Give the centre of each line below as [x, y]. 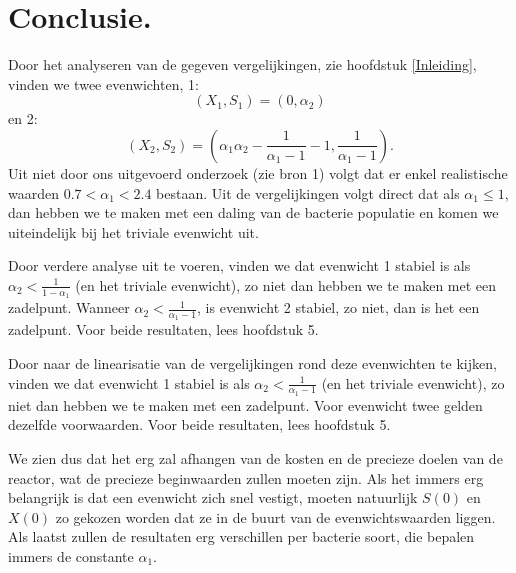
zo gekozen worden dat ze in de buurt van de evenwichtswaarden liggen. [275, 516]
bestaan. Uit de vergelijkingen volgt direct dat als [308, 192]
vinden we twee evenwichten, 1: [103, 83]
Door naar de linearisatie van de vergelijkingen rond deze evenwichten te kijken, [252, 362]
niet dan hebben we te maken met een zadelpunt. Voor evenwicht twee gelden [245, 404]
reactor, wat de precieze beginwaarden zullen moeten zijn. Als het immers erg [246, 477]
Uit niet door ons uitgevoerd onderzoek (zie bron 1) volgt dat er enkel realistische [258, 172]
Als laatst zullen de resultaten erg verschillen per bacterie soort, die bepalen [241, 536]
